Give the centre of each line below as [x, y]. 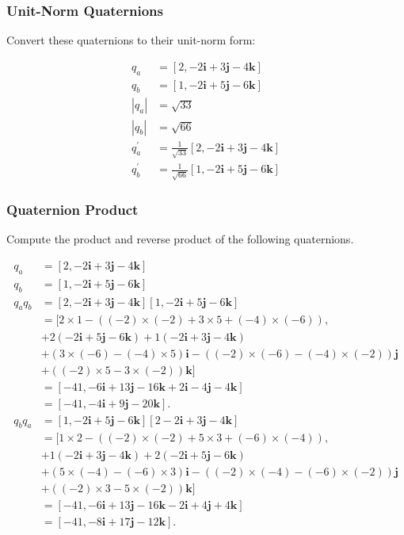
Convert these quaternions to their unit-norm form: [131, 40]
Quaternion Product [72, 210]
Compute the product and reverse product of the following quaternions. [180, 239]
